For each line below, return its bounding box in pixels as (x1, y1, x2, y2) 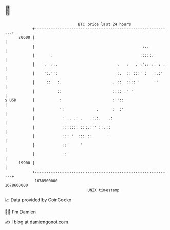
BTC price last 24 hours (78, 22, 131, 27)
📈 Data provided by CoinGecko (5, 197, 72, 203)
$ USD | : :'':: (5, 97, 124, 103)
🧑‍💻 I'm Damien (5, 208, 36, 215)
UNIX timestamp (87, 187, 120, 193)
